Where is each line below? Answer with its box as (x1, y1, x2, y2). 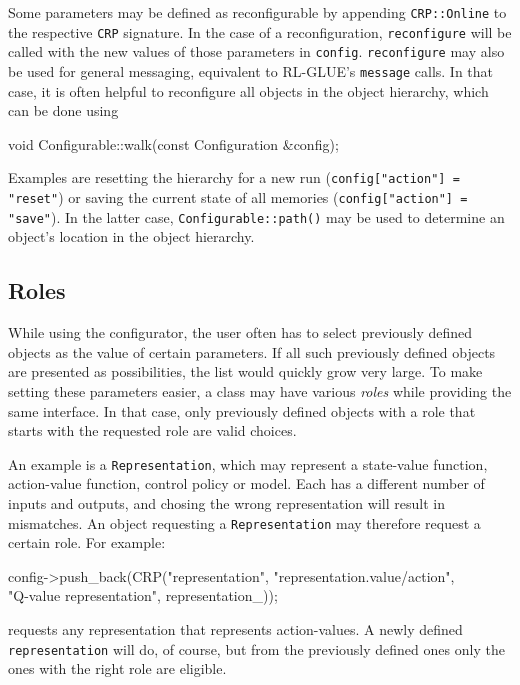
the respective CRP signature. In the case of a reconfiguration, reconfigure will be (8, 21, 512, 42)
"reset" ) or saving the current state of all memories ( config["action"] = (8, 187, 468, 208)
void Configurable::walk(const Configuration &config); (8, 133, 339, 154)
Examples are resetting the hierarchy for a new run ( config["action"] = (8, 167, 460, 188)
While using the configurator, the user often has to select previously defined (8, 322, 473, 343)
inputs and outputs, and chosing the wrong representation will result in (8, 492, 445, 513)
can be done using (8, 100, 119, 121)
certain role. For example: (8, 532, 166, 553)
